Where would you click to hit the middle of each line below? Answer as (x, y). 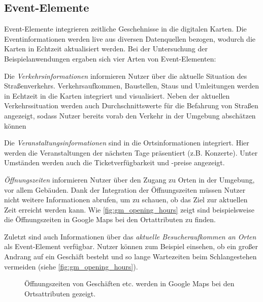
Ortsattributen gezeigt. (60, 293)
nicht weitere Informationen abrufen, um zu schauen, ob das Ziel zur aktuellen (126, 200)
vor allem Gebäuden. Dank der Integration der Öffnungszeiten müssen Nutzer (125, 189)
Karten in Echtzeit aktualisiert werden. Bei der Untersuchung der (106, 49)
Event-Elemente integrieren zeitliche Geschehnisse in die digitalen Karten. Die (125, 29)
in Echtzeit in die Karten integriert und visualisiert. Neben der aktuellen (117, 95)
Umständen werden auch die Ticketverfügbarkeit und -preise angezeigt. (114, 162)
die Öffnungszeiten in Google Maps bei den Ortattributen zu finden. (110, 219)
